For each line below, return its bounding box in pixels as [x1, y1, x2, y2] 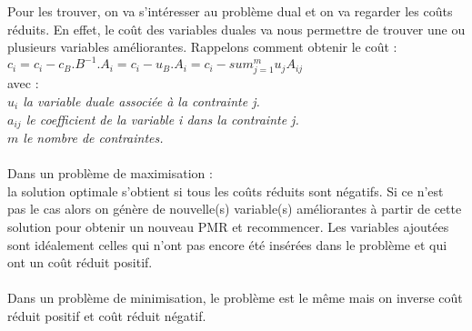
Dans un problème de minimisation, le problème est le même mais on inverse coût [7, 288, 463, 307]
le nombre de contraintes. [23, 128, 164, 147]
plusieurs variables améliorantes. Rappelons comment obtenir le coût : [7, 37, 397, 56]
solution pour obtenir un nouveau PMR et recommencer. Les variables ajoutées [7, 217, 449, 236]
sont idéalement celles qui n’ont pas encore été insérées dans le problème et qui [7, 235, 447, 254]
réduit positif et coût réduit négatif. [7, 306, 206, 326]
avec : [7, 74, 39, 93]
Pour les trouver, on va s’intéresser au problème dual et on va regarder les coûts [7, 2, 453, 20]
